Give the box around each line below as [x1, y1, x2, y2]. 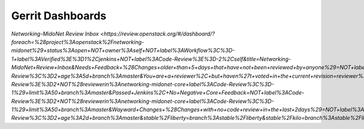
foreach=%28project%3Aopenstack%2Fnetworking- [11, 38, 144, 45]
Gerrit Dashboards [11, 9, 107, 22]
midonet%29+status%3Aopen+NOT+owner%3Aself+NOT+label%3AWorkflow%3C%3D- [11, 47, 235, 54]
